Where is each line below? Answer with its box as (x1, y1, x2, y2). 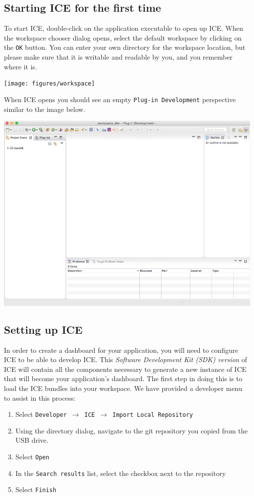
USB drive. (15, 435, 48, 445)
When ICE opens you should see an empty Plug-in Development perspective (4, 94, 236, 104)
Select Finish (15, 484, 57, 495)
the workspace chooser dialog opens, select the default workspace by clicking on (4, 32, 242, 43)
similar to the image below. (4, 104, 85, 114)
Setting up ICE (4, 322, 83, 337)
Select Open (15, 451, 49, 461)
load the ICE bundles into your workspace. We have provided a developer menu (4, 383, 242, 393)
